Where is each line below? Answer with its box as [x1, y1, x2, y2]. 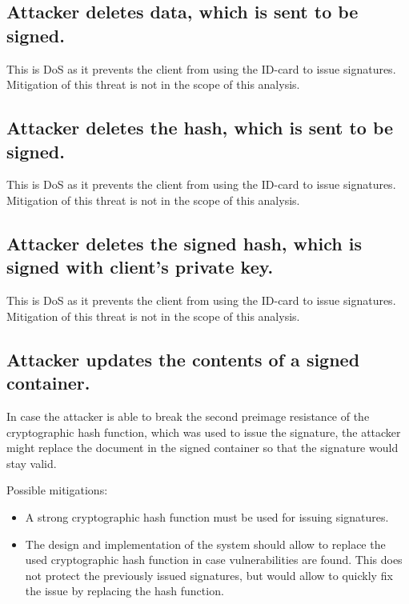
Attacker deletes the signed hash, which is [6, 230, 362, 255]
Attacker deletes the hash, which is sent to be [6, 115, 394, 140]
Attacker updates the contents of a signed [6, 346, 360, 371]
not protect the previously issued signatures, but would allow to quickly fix [25, 566, 393, 583]
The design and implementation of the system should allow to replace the [25, 535, 386, 552]
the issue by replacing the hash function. [25, 582, 224, 599]
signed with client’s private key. [6, 254, 274, 279]
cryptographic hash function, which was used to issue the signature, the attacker [6, 423, 401, 440]
